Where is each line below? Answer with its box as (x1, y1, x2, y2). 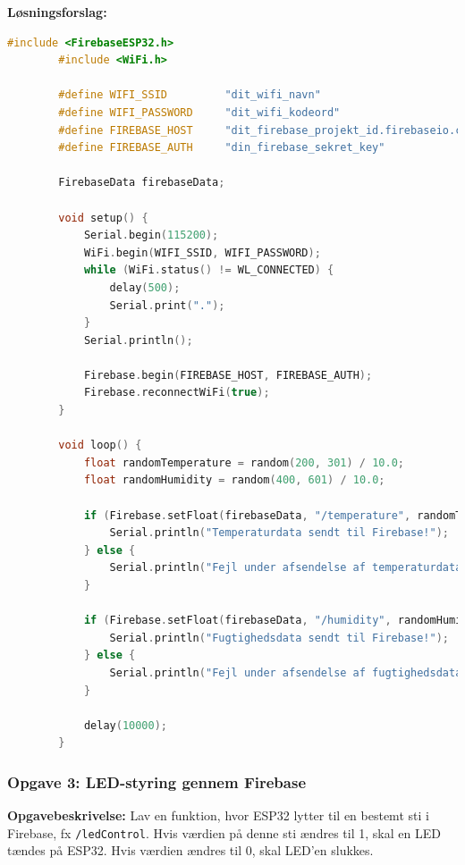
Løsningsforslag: (7, 3, 107, 21)
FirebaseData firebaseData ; (58, 176, 225, 189)
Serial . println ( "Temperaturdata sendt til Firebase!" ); (109, 526, 450, 540)
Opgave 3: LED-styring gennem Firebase (7, 770, 307, 793)
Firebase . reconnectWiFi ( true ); (83, 386, 270, 399)
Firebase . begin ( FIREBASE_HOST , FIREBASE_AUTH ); (83, 368, 373, 382)
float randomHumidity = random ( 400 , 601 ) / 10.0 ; (83, 474, 385, 487)
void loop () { (58, 439, 142, 452)
